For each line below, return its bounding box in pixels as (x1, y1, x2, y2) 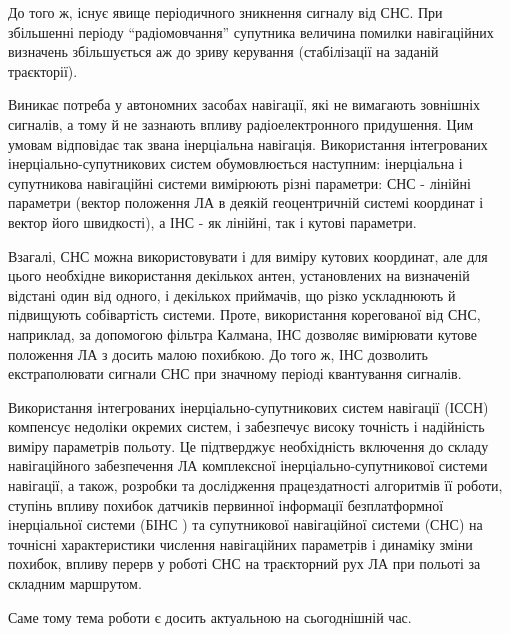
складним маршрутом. (8, 573, 142, 594)
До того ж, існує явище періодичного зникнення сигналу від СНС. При (8, 2, 443, 22)
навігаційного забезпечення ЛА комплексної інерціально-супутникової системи (8, 455, 488, 476)
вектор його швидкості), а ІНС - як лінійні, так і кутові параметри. (8, 211, 417, 232)
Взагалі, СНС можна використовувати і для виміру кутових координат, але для (8, 245, 488, 266)
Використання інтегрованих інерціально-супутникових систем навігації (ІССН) (8, 396, 489, 417)
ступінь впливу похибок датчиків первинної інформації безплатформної (8, 494, 444, 515)
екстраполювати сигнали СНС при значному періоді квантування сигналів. (8, 363, 462, 384)
